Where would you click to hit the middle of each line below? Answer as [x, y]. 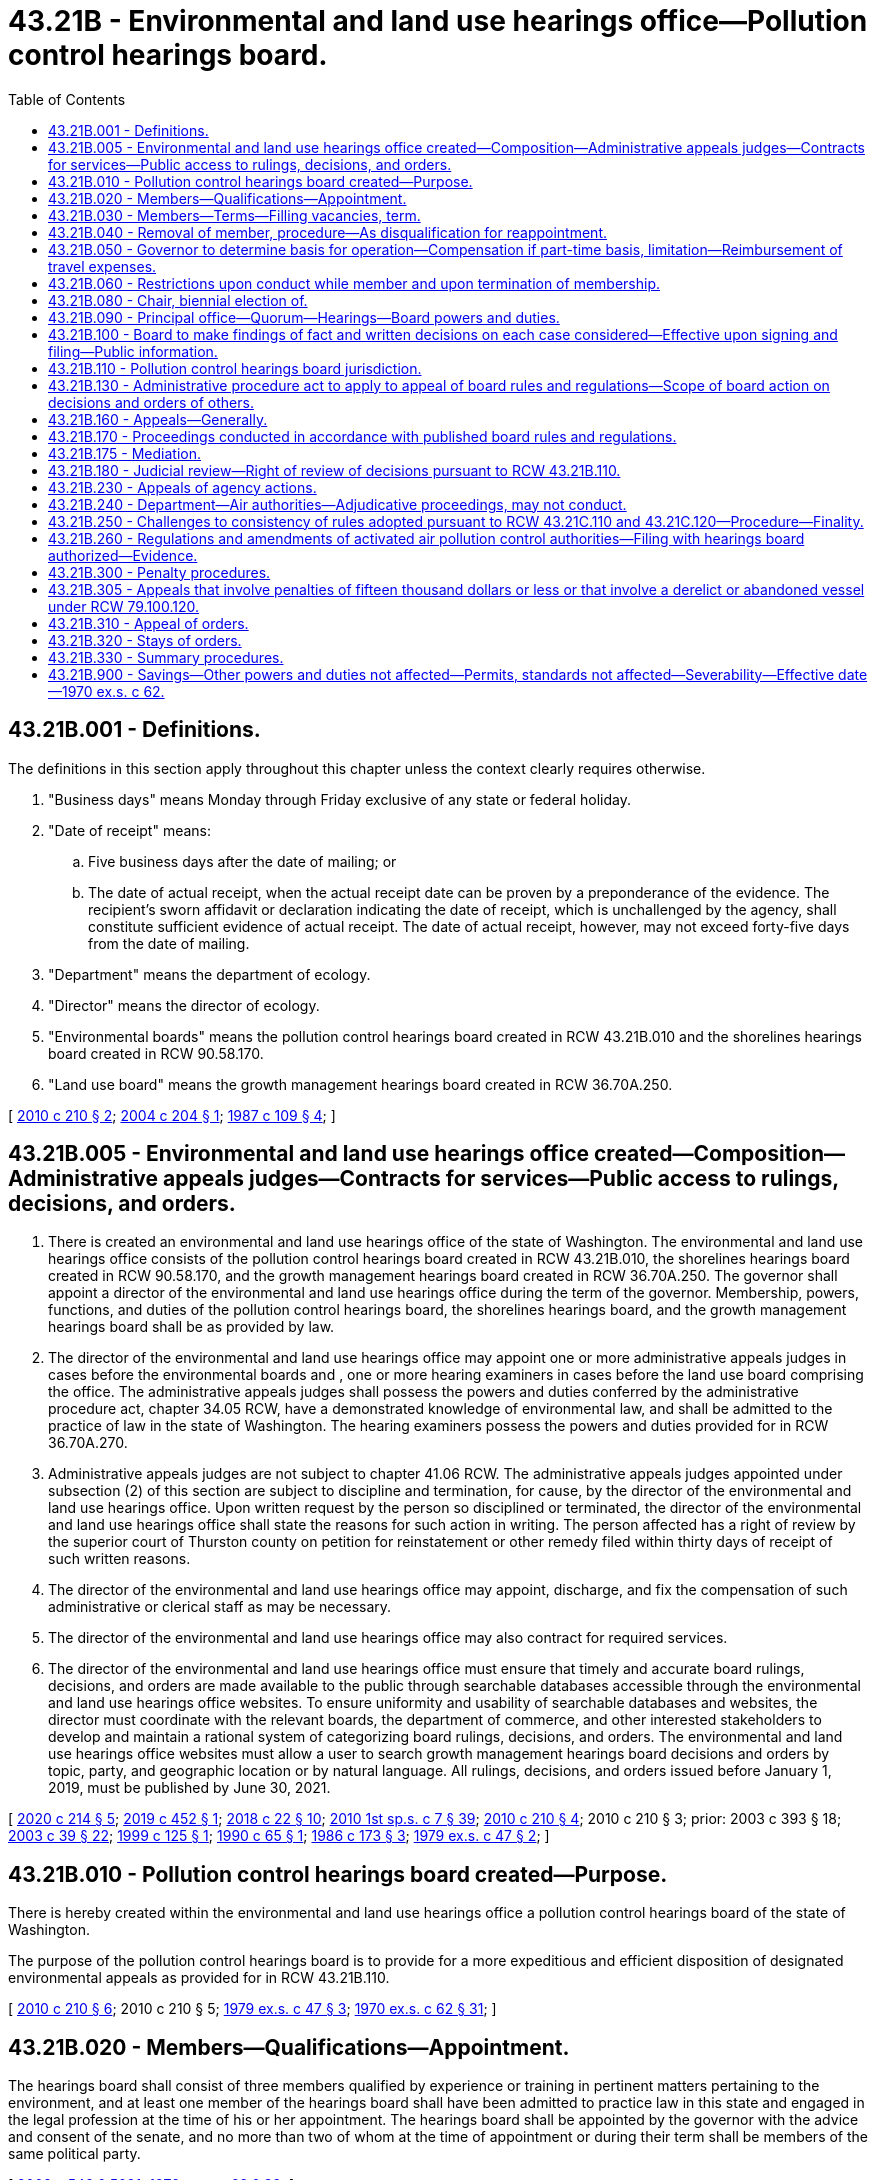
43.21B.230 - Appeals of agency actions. [182, 487]
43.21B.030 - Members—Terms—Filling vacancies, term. [234, 215]
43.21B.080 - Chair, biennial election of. [178, 300]
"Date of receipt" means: [130, 830]
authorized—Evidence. [123, 555]
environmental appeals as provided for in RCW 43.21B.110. [199, 1978]
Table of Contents [67, 99]
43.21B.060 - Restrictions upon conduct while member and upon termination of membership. [354, 283]
